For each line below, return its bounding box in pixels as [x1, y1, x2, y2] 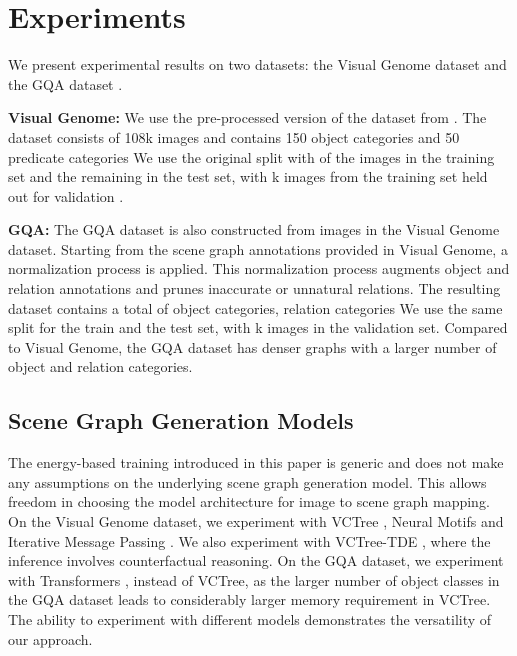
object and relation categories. [8, 356, 193, 377]
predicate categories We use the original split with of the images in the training [8, 146, 495, 167]
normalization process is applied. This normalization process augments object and [8, 258, 510, 279]
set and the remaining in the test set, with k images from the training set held [8, 166, 488, 187]
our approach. [8, 628, 93, 649]
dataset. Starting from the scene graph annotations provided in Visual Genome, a [8, 238, 508, 259]
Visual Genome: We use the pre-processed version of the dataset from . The [8, 107, 487, 128]
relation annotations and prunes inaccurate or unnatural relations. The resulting [8, 278, 501, 299]
